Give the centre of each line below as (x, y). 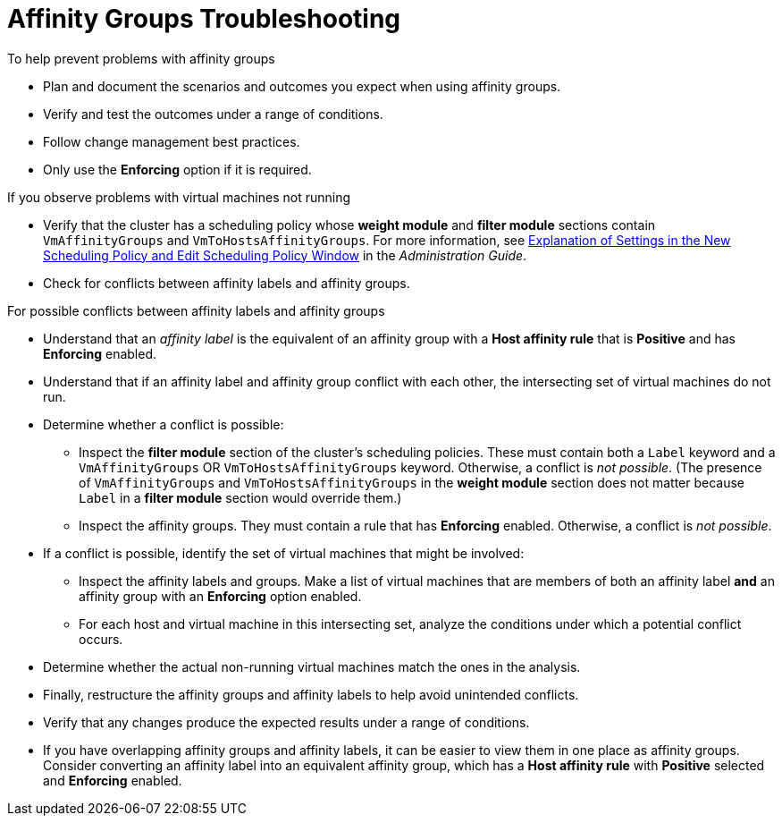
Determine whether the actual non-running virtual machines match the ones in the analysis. (312, 666)
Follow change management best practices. (172, 141)
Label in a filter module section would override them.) (240, 497)
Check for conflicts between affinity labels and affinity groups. (227, 283)
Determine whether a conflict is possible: (164, 424)
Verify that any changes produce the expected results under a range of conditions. (286, 722)
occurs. (101, 639)
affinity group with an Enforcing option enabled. (220, 596)
